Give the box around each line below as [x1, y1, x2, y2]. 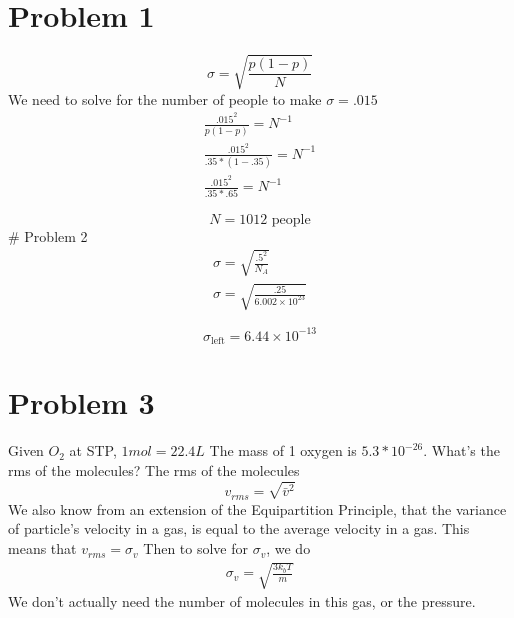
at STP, [69, 440, 117, 461]
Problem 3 [8, 382, 155, 423]
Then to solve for [143, 538, 248, 559]
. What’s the [423, 440, 500, 461]
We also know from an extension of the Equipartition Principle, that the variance [8, 498, 507, 519]
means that [8, 538, 77, 559]
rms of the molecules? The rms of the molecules [8, 459, 300, 480]
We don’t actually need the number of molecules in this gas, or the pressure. [8, 591, 476, 612]
